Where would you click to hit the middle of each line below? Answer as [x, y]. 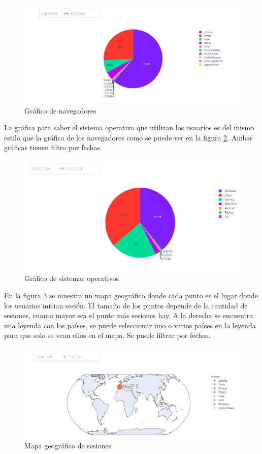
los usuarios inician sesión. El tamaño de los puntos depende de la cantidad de [126, 305]
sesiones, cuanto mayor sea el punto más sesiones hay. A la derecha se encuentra [129, 315]
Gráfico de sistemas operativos [72, 278]
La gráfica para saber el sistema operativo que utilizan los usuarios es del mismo [129, 127]
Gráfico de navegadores [60, 110]
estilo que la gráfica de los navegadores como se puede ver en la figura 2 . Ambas [128, 137]
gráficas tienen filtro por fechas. [53, 147]
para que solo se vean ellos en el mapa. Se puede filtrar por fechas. [107, 335]
